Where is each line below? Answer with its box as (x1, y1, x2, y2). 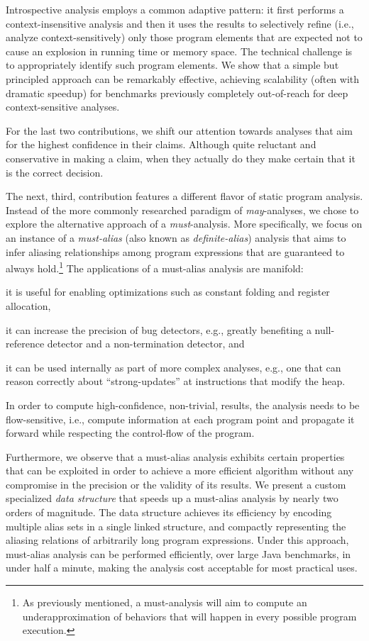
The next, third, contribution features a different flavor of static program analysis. (6, 189, 363, 204)
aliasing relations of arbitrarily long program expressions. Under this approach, (6, 533, 349, 547)
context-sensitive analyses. (6, 99, 120, 114)
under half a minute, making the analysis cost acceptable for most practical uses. (6, 560, 358, 575)
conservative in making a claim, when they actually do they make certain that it (6, 150, 356, 165)
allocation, (6, 298, 51, 313)
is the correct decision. (6, 165, 104, 179)
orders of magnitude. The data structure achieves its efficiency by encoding (6, 505, 332, 520)
